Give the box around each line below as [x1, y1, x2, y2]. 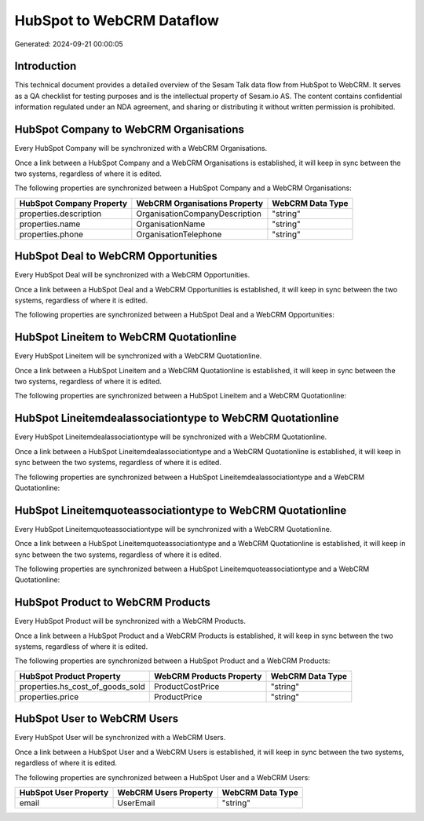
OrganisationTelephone [136, 229, 222, 240]
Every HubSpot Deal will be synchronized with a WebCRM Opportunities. [14, 270, 250, 280]
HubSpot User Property [19, 786, 109, 797]
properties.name [19, 218, 81, 229]
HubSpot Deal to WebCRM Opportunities [14, 250, 217, 263]
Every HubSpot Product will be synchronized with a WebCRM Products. [14, 617, 247, 626]
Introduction [14, 60, 77, 73]
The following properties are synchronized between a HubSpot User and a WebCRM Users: [14, 772, 310, 782]
